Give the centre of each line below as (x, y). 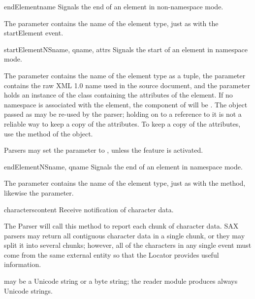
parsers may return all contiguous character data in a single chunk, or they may (125, 235)
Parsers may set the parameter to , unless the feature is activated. (104, 150)
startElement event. (34, 33)
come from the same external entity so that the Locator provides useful (112, 254)
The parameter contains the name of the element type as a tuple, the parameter (125, 75)
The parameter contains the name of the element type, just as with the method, (125, 183)
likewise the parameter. (39, 192)
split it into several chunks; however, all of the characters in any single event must (128, 245)
